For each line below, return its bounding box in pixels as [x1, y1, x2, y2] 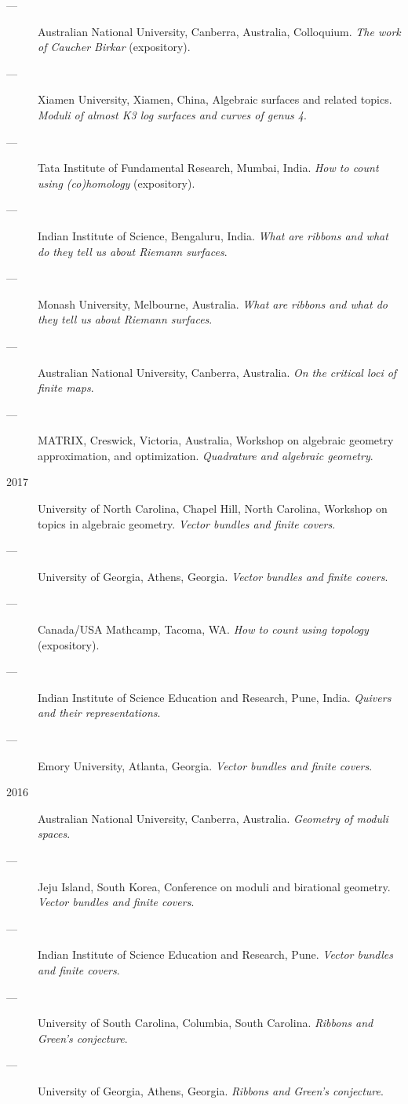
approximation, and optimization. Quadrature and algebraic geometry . [38, 447, 373, 463]
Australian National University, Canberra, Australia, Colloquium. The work [38, 23, 401, 39]
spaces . [38, 825, 71, 842]
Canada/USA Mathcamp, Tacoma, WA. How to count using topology [38, 621, 369, 638]
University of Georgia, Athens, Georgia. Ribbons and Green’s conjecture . [38, 1082, 384, 1099]
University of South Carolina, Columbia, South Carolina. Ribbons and [38, 1014, 373, 1031]
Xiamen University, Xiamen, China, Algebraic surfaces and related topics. [38, 91, 392, 108]
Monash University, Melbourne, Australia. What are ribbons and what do [38, 295, 388, 312]
